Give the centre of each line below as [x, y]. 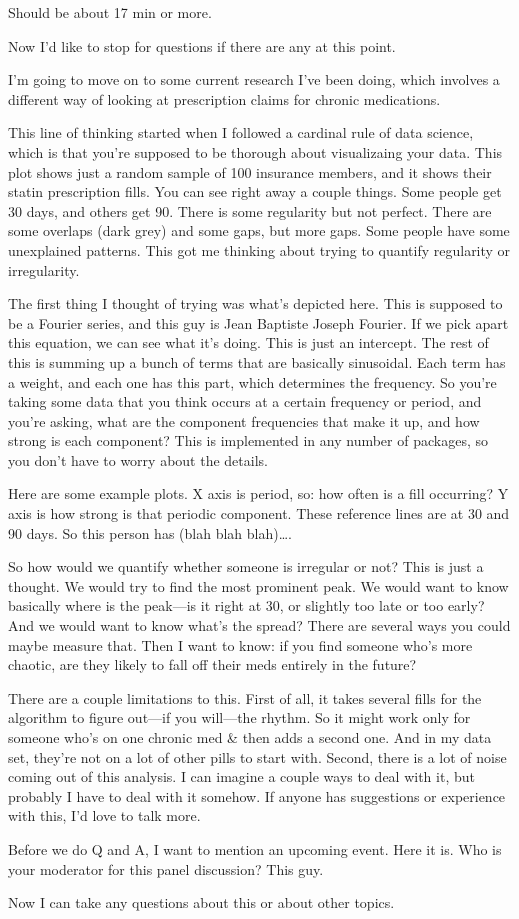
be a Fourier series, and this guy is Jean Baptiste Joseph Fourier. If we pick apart [258, 322]
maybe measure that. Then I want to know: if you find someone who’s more [240, 644]
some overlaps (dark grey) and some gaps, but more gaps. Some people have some [259, 230]
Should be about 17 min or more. [110, 12]
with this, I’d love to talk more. [104, 815]
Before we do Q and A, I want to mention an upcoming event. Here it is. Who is [255, 848]
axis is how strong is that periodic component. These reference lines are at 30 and [259, 513]
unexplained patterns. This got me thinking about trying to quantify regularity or [259, 249]
